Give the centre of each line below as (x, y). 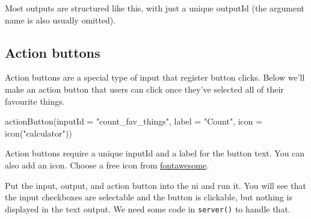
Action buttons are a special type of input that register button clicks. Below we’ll (155, 77)
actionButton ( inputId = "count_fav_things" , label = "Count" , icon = (134, 121)
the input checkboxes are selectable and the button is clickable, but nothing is (149, 197)
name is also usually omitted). (60, 20)
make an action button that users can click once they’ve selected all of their (144, 89)
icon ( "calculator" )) (38, 133)
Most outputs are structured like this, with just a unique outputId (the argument (155, 8)
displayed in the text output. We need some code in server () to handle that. (148, 208)
